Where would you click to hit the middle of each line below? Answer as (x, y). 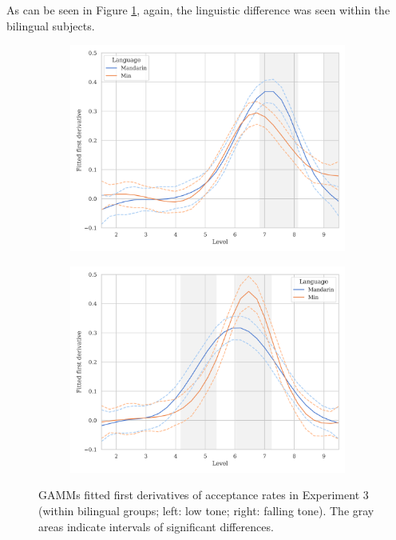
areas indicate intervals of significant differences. (156, 526)
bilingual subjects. (51, 25)
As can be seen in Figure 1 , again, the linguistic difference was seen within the (198, 10)
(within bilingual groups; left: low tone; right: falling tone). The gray (206, 510)
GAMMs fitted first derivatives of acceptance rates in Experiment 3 (204, 495)
